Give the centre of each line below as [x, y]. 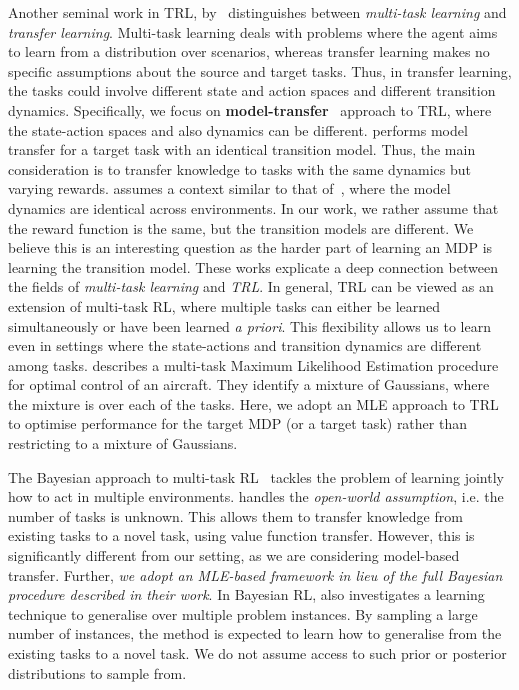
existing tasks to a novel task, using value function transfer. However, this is [241, 535]
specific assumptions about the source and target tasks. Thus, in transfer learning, [260, 70]
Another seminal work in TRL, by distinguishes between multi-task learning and [257, 12]
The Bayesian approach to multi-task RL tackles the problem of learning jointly [256, 476]
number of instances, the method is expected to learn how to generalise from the [255, 633]
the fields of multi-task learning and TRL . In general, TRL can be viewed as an [251, 286]
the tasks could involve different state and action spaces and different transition [252, 90]
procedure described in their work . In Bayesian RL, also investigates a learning [246, 594]
